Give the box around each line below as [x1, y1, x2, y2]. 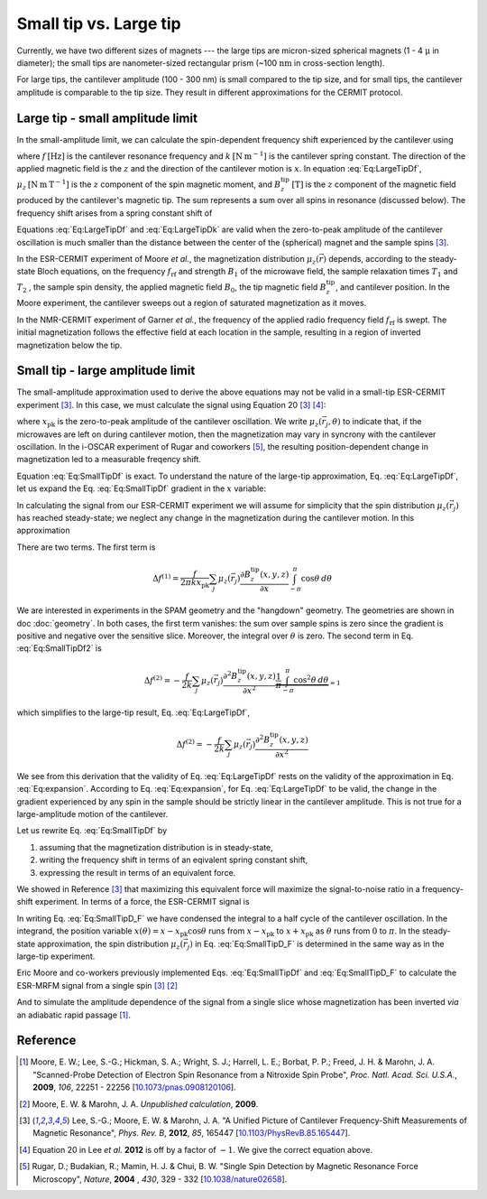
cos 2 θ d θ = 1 [293, 674, 342, 688]
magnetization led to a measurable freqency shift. [16, 454, 202, 465]
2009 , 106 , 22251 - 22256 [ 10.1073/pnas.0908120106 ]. [32, 1082, 236, 1092]
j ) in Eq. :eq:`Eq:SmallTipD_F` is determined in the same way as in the [187, 938, 445, 952]
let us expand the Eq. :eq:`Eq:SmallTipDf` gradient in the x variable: [16, 483, 266, 494]
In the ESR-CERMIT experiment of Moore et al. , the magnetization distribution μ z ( [16, 253, 319, 266]
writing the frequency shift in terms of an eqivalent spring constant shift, [39, 854, 308, 866]
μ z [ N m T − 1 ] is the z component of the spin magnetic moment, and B [16, 177, 281, 191]
